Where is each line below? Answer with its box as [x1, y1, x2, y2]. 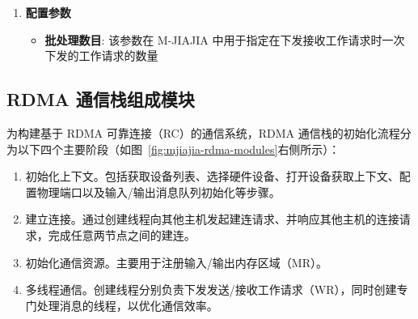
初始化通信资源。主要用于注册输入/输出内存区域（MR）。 [25, 253, 327, 270]
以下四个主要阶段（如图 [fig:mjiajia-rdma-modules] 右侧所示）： [17, 140, 340, 157]
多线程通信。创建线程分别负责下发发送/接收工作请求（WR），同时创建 [25, 281, 397, 298]
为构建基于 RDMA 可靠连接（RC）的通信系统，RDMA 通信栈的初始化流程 [6, 124, 400, 141]
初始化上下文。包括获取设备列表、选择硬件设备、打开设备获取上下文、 [25, 168, 399, 185]
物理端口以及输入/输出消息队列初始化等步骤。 [36, 183, 281, 200]
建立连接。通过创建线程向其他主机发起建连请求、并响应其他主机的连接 [25, 211, 399, 228]
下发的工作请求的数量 [44, 47, 158, 64]
